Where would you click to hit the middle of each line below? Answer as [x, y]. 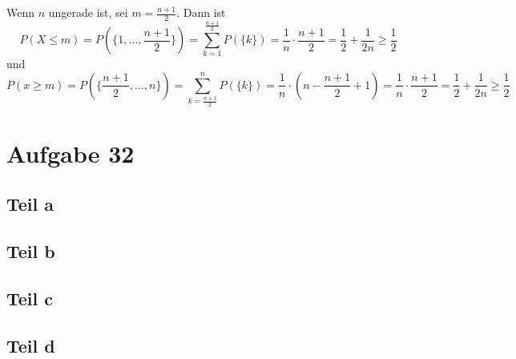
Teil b [31, 251]
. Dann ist [201, 12]
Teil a [30, 204]
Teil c [30, 298]
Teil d [31, 345]
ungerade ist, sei [88, 12]
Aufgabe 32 [71, 153]
